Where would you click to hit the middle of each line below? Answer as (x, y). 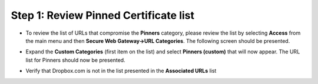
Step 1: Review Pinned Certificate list (102, 15)
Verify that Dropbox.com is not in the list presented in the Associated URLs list (121, 71)
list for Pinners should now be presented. (76, 60)
